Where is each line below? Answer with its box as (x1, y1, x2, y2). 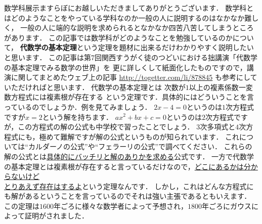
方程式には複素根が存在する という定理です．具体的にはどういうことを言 (11, 92, 254, 102)
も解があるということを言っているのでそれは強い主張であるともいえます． (4, 191, 251, 201)
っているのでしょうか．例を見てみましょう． (4, 101, 152, 112)
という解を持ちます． (42, 111, 113, 122)
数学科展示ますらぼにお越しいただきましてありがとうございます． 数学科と (4, 3, 254, 13)
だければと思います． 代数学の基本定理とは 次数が (18, 81, 186, 92)
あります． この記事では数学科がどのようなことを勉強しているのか (11, 32, 233, 42)
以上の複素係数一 (189, 81, 246, 92)
